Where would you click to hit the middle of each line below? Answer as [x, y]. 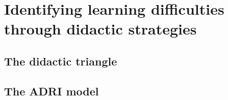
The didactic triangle [61, 61]
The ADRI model [52, 91]
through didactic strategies [100, 29]
